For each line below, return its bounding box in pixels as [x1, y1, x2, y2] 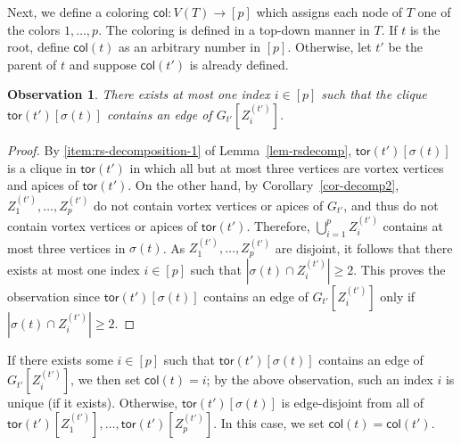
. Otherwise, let [287, 37, 372, 56]
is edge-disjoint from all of [281, 393, 424, 412]
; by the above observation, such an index [206, 370, 433, 389]
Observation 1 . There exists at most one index [7, 85, 270, 103]
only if [380, 286, 416, 305]
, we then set [70, 370, 141, 389]
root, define [7, 37, 70, 56]
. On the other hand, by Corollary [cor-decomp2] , [128, 176, 399, 194]
